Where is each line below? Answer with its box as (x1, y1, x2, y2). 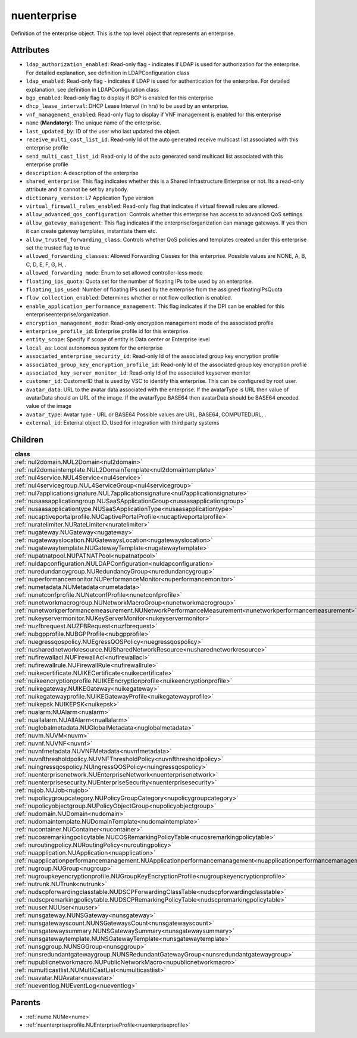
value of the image (26, 403, 72, 410)
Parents (11, 998, 41, 1008)
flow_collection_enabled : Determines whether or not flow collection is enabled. (26, 294, 233, 301)
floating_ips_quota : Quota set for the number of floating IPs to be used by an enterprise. (26, 278, 253, 285)
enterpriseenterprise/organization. (26, 311, 110, 318)
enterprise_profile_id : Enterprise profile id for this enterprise (26, 328, 189, 335)
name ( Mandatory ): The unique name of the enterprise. (26, 119, 162, 126)
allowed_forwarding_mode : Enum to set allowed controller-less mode (26, 269, 203, 276)
